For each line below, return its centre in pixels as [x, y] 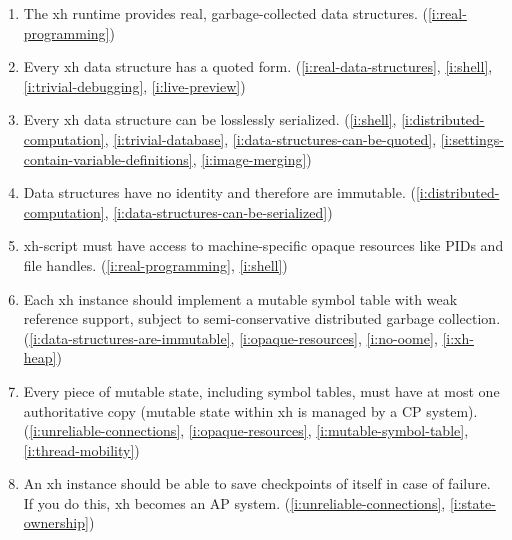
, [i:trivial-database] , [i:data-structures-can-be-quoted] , [270, 138]
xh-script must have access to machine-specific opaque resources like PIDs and [263, 245]
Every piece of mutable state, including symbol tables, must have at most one [261, 390]
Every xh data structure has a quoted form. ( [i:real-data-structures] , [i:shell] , [258, 66]
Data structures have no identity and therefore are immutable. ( [219, 192]
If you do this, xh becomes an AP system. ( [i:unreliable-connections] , [234, 502]
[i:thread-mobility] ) [81, 449]
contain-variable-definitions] [108, 158]
